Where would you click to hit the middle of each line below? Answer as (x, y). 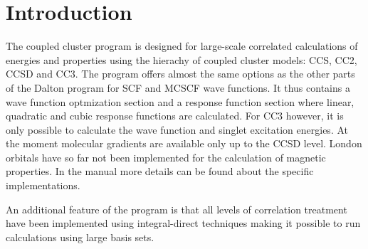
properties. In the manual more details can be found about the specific (160, 171)
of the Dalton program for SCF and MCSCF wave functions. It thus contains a (178, 87)
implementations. (43, 185)
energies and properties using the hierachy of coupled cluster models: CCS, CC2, (182, 59)
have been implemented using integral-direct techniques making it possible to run (183, 223)
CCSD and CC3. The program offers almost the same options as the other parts (180, 74)
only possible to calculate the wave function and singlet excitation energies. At (177, 129)
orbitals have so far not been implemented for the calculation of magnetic (166, 157)
